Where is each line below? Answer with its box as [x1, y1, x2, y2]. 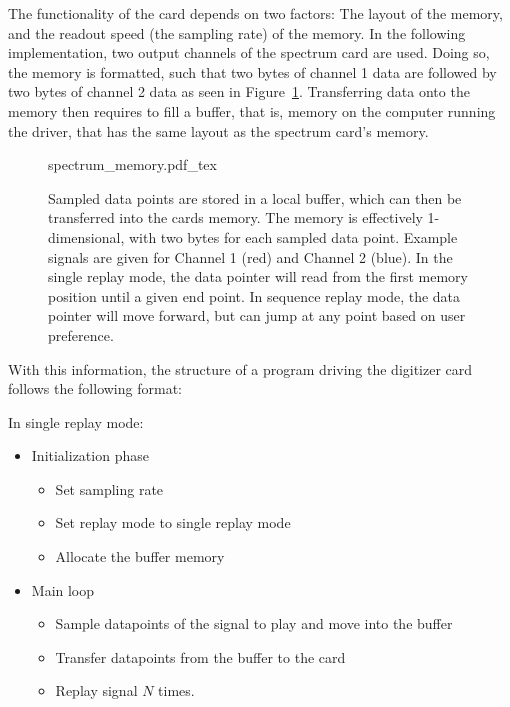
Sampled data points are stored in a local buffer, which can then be [48, 187, 462, 208]
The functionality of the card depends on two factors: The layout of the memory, [8, 3, 503, 23]
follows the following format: [8, 378, 182, 399]
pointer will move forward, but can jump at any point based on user [48, 305, 466, 326]
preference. [48, 324, 114, 345]
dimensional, [48, 226, 125, 247]
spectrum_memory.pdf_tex [48, 154, 217, 175]
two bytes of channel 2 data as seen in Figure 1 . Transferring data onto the [8, 81, 470, 102]
